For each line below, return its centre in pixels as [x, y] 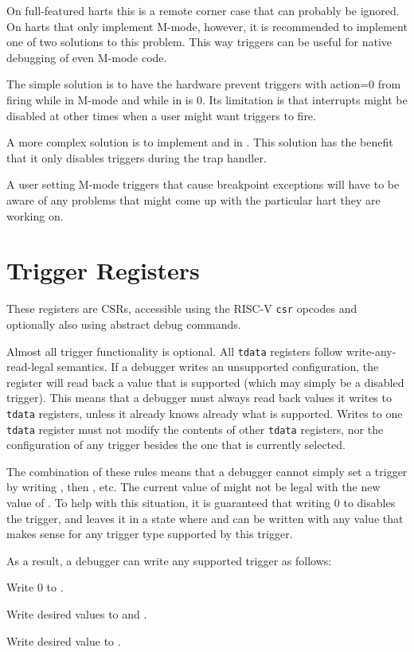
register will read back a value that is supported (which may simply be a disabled [205, 382]
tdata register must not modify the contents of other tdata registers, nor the [195, 429]
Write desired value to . [64, 640]
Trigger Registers [103, 270]
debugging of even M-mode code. [87, 57]
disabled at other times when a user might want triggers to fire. [161, 115]
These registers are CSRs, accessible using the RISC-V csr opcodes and [182, 308]
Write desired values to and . [77, 614]
